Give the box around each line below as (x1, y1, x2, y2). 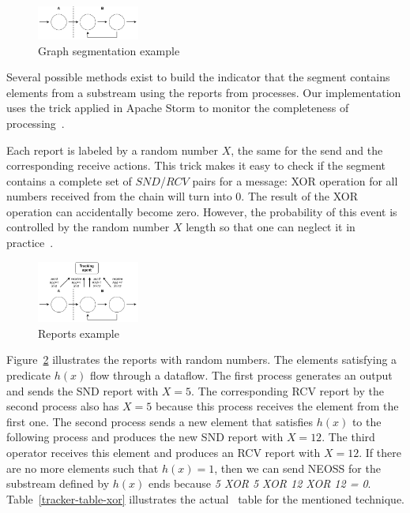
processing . (6, 114, 65, 131)
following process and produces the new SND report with (6, 429, 284, 445)
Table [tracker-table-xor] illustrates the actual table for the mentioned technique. (6, 490, 404, 507)
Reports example (38, 324, 119, 341)
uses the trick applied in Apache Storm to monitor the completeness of (6, 99, 349, 116)
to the (352, 413, 382, 429)
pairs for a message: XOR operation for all (192, 172, 398, 189)
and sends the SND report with (6, 382, 159, 399)
